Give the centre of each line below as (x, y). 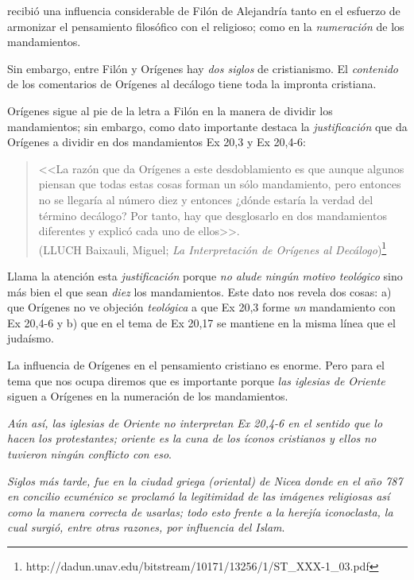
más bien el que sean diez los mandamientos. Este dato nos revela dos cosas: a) (199, 291)
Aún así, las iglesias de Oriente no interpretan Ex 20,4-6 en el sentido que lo (195, 422)
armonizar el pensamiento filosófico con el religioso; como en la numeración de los (206, 26)
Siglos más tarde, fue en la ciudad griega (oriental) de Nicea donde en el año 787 (205, 480)
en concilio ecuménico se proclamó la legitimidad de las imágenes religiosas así (199, 496)
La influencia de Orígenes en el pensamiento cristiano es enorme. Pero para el (196, 364)
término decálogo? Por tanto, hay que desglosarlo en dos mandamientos (213, 215)
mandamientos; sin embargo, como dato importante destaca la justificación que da (207, 126)
